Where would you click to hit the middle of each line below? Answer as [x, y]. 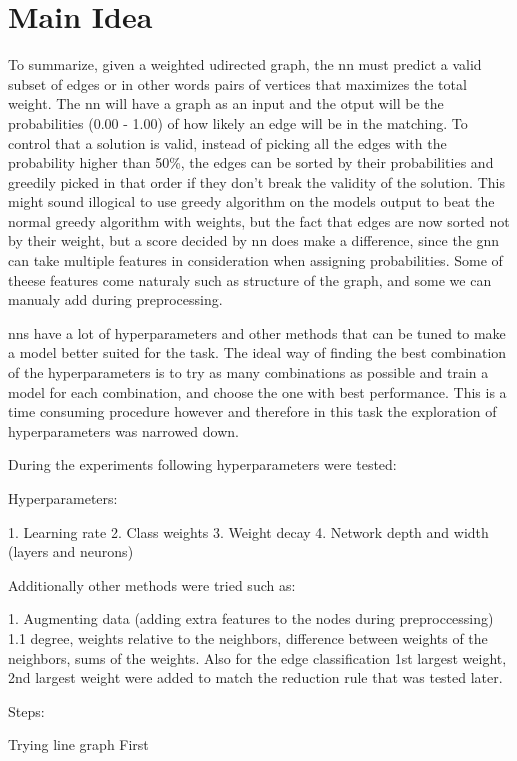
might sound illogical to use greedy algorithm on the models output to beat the [251, 201]
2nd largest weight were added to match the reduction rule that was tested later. [255, 677]
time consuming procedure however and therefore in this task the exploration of [252, 411]
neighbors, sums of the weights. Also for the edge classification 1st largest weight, [257, 657]
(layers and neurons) [71, 551]
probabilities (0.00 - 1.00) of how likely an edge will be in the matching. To [238, 122]
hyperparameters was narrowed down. [123, 430]
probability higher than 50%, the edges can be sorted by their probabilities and [251, 162]
